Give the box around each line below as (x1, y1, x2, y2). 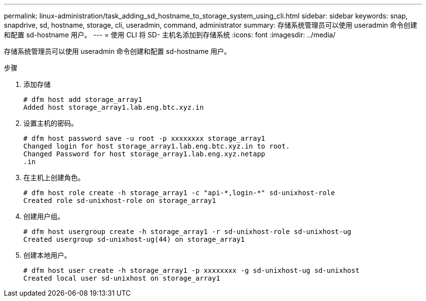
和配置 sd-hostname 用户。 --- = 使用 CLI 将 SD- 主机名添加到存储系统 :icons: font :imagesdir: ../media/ (4, 31, 336, 39)
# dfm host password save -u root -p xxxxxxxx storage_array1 (23, 134, 266, 142)
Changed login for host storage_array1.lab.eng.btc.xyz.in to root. (23, 142, 290, 150)
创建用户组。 (23, 212, 64, 220)
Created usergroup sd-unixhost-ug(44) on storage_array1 (23, 235, 245, 243)
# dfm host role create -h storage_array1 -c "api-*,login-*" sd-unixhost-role (23, 189, 335, 197)
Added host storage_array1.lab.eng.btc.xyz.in (23, 103, 204, 111)
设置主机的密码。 (23, 119, 78, 127)
